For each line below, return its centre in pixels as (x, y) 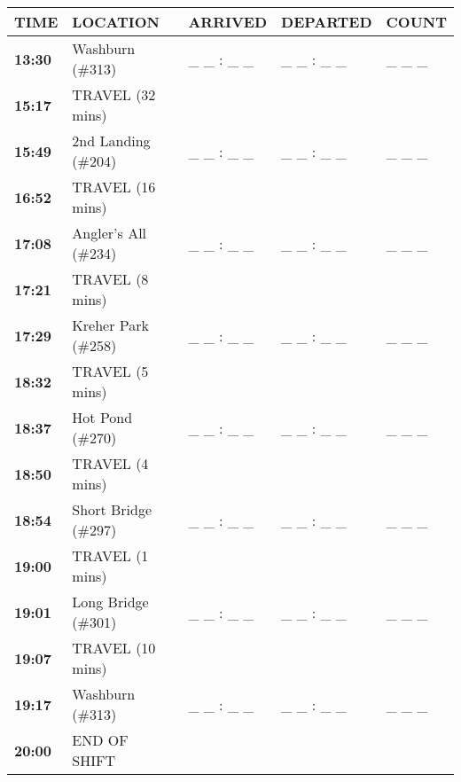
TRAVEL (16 (114, 187)
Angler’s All (109, 233)
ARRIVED (228, 22)
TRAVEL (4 (110, 463)
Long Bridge (110, 602)
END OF (100, 740)
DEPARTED (327, 22)
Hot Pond (102, 417)
